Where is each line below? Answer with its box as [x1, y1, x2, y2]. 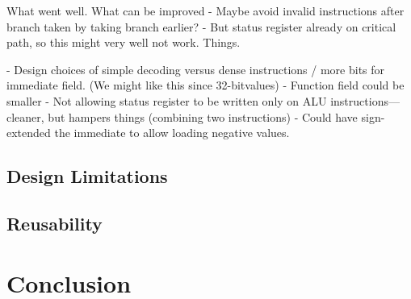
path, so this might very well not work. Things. [6, 34, 241, 51]
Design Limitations [6, 164, 168, 189]
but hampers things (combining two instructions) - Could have [48, 108, 358, 125]
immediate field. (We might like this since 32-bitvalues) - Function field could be [6, 77, 405, 93]
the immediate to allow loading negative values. [54, 124, 290, 141]
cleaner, [6, 108, 44, 125]
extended [6, 124, 51, 141]
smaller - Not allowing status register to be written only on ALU [6, 92, 327, 109]
